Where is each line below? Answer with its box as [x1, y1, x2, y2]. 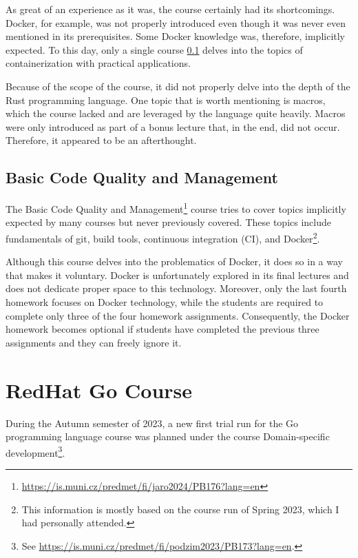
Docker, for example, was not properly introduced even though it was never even [6, 15, 346, 30]
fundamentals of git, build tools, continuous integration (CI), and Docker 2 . [6, 229, 320, 245]
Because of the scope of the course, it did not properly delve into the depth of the [6, 79, 350, 93]
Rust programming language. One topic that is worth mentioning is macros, [6, 92, 326, 107]
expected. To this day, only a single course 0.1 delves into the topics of [6, 42, 303, 56]
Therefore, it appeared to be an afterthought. [6, 133, 197, 147]
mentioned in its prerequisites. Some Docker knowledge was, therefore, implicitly [6, 29, 346, 43]
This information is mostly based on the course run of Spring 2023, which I [21, 502, 339, 516]
